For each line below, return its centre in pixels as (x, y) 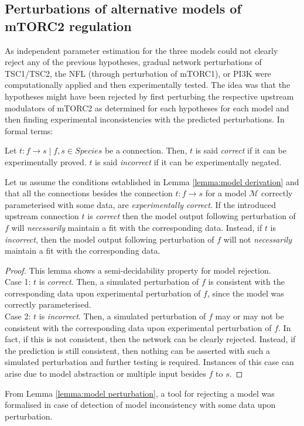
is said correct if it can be (241, 150)
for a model (226, 193)
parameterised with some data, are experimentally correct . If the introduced (140, 204)
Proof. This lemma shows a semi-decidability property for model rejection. (138, 270)
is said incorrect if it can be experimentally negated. (188, 161)
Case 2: (18, 316)
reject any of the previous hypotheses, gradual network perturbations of (133, 62)
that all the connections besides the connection (89, 193)
